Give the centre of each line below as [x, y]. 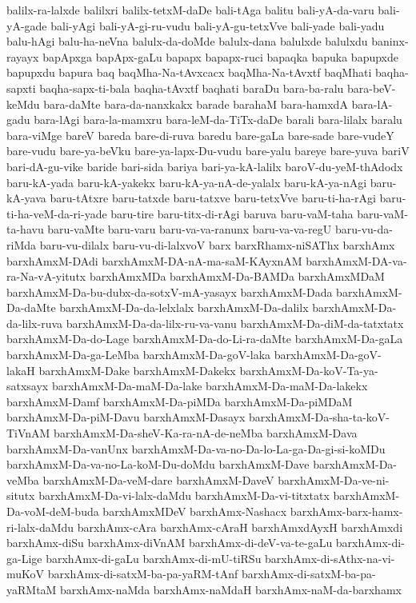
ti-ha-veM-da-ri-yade [57, 213]
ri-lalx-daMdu [40, 527]
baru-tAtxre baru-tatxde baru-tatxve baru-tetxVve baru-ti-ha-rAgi [213, 198]
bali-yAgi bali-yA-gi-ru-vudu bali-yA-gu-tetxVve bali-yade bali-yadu [218, 25]
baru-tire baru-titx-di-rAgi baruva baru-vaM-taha [232, 213]
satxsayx [28, 386]
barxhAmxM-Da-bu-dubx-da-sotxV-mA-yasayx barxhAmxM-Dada [170, 292]
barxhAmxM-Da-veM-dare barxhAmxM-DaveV [158, 479]
